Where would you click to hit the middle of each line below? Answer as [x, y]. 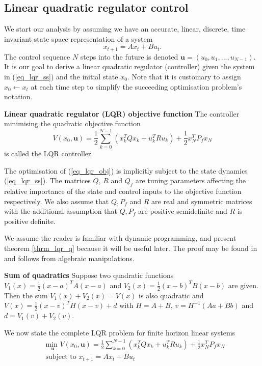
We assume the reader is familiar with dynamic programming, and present [120, 238]
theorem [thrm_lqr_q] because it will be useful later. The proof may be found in [131, 248]
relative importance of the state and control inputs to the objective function [123, 191]
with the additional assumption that [61, 211]
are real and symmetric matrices [202, 201]
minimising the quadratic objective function [72, 123]
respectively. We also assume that [57, 201]
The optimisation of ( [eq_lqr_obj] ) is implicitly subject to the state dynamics [126, 170]
